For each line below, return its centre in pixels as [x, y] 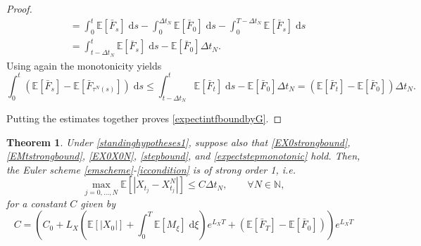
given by [98, 203]
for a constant [37, 203]
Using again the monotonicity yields [84, 65]
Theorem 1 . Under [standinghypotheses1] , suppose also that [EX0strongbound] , [178, 142]
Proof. [19, 8]
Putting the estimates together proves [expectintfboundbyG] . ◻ [144, 118]
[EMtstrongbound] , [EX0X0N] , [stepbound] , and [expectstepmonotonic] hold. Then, [183, 156]
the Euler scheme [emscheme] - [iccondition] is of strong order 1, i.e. [151, 169]
